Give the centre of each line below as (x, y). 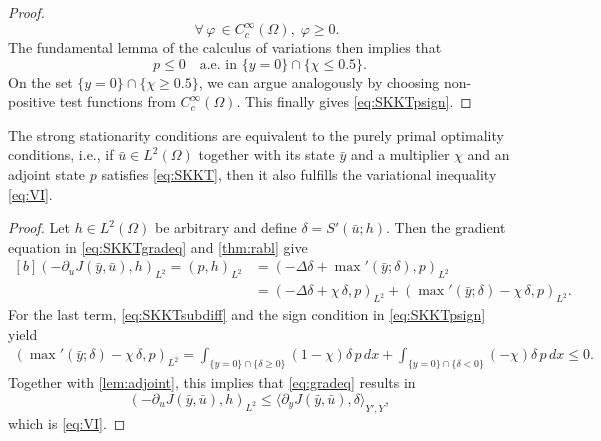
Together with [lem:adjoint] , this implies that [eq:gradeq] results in (212, 382)
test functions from (117, 101)
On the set (40, 81)
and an (488, 154)
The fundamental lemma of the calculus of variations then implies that (225, 47)
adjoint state (47, 174)
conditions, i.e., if (61, 154)
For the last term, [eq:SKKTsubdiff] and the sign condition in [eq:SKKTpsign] (247, 314)
